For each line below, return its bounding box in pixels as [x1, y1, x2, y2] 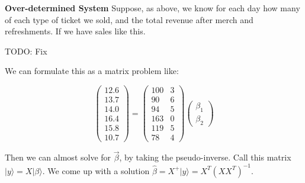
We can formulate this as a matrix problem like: [5, 65, 179, 77]
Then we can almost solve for [5, 151, 111, 163]
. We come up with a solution [42, 164, 150, 176]
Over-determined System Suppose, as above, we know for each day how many [5, 2, 300, 14]
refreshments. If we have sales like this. [5, 25, 146, 37]
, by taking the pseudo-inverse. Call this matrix [119, 151, 291, 163]
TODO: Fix [5, 44, 47, 57]
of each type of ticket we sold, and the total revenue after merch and [5, 13, 253, 25]
